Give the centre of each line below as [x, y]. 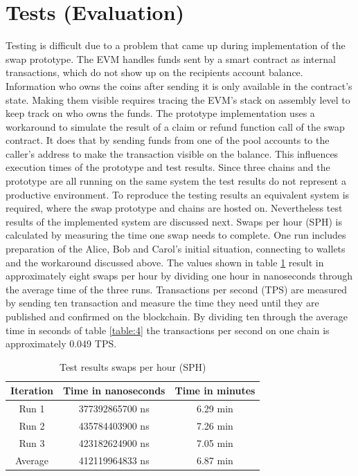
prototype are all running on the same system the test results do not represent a [176, 181]
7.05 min [215, 442]
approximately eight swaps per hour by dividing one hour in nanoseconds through [179, 276]
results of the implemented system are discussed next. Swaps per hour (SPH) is [174, 221]
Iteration [32, 391]
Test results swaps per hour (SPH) [133, 366]
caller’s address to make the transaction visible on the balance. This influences [172, 153]
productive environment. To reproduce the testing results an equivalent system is [178, 194]
